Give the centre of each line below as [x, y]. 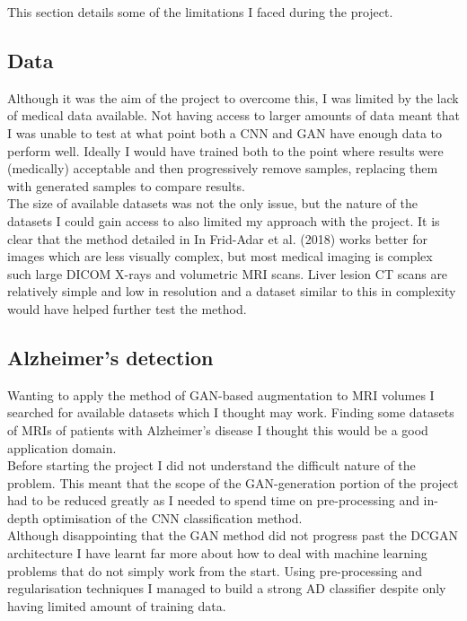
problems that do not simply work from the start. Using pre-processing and [215, 570]
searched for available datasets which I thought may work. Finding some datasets [231, 412]
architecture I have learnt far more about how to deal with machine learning [217, 553]
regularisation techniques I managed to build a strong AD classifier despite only [227, 588]
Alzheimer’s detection [110, 357]
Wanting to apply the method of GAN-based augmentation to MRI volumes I [221, 394]
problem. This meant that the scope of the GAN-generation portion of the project [233, 482]
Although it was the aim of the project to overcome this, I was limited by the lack [233, 97]
